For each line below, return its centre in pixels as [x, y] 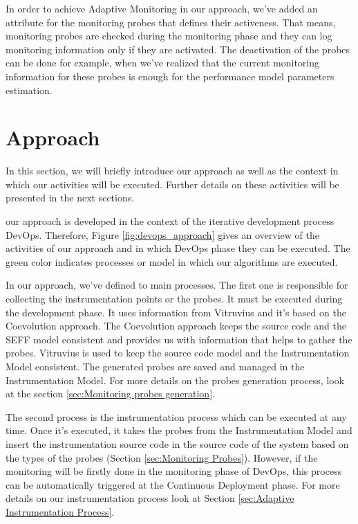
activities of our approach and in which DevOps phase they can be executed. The [178, 248]
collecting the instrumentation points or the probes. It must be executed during [174, 299]
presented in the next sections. [70, 198]
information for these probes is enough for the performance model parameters [170, 76]
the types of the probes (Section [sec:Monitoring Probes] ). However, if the [162, 457]
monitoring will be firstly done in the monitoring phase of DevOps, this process [174, 471]
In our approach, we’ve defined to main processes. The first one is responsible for [177, 285]
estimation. [29, 90]
